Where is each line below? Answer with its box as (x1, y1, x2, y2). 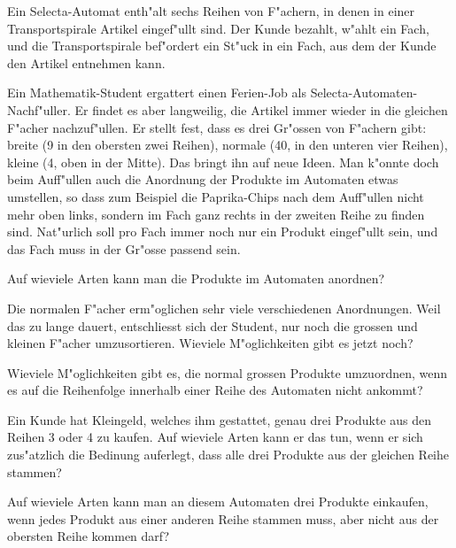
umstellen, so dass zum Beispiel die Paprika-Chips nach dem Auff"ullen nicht (7, 187, 424, 205)
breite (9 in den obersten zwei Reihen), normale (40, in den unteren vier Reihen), (7, 135, 448, 154)
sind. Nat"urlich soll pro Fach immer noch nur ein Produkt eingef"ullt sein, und (7, 222, 438, 241)
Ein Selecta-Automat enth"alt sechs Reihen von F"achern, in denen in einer (7, 2, 415, 19)
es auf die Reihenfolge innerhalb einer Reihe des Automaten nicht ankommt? (7, 381, 423, 399)
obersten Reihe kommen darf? (7, 527, 170, 545)
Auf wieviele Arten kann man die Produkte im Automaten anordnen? (7, 269, 385, 288)
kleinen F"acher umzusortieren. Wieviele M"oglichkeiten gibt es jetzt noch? (7, 334, 413, 352)
